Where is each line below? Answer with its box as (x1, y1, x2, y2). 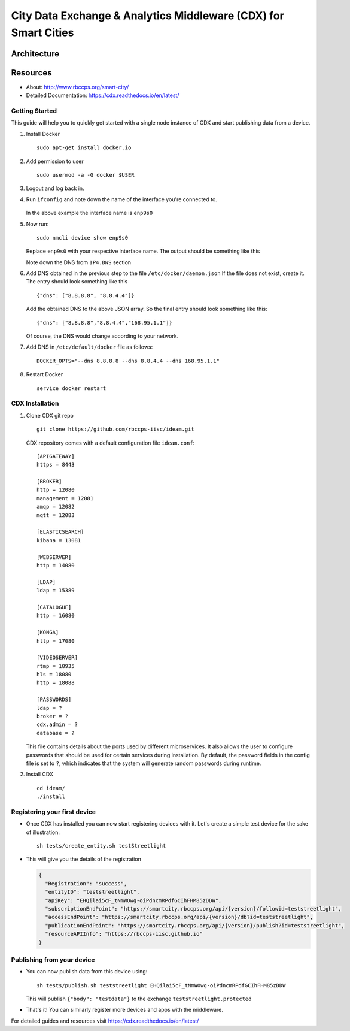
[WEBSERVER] (36, 554, 72, 560)
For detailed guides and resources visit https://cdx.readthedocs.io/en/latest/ (11, 1017, 199, 1024)
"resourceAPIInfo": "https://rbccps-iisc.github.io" (45, 930, 203, 938)
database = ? (36, 730, 75, 736)
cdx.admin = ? (36, 721, 78, 728)
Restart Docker (26, 371, 63, 378)
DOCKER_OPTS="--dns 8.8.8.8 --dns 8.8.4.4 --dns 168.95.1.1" (36, 357, 220, 364)
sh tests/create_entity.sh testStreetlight (36, 842, 166, 849)
